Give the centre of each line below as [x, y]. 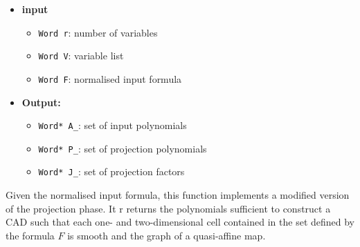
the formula [30, 235]
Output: [41, 102]
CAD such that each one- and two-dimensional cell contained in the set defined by [180, 222]
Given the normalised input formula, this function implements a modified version [178, 195]
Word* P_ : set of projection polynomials [123, 148]
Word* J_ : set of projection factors [111, 171]
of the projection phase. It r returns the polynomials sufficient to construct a [168, 208]
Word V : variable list [81, 56]
